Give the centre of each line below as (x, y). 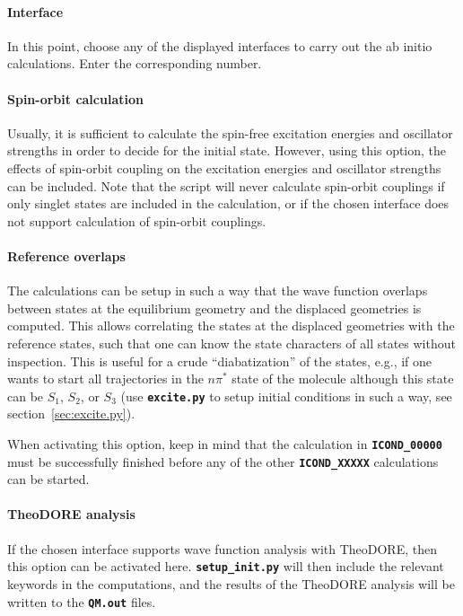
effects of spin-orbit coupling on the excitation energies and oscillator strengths (224, 167)
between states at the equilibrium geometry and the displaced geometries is (214, 308)
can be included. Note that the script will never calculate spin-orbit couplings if (226, 185)
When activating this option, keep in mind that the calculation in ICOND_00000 (225, 443)
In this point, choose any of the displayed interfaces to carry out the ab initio (220, 45)
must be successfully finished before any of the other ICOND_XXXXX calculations (223, 461)
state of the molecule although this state (343, 378)
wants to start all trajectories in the (105, 378)
